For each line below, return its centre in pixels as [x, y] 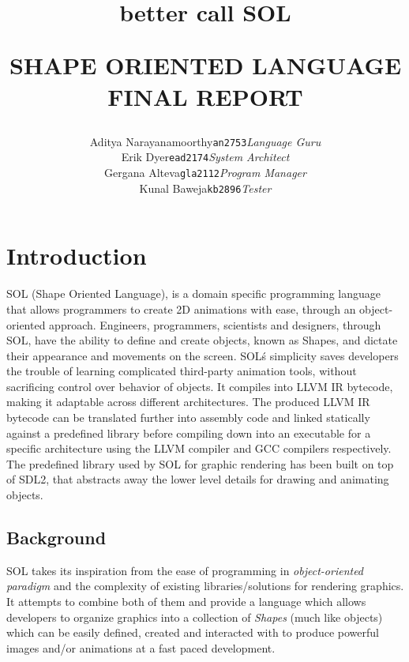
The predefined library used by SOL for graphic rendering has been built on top [200, 463]
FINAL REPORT [205, 96]
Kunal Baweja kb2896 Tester [205, 188]
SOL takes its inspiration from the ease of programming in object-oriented [185, 570]
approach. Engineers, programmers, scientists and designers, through [215, 324]
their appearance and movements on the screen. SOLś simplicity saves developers [203, 355]
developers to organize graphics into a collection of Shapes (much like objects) [195, 617]
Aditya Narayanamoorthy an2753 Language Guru [205, 141]
